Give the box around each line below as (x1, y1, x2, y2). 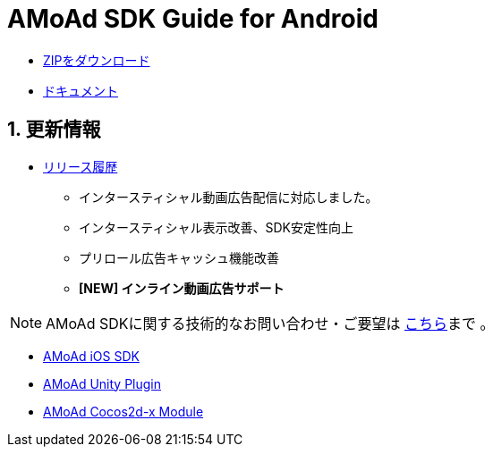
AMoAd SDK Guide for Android (7, 4, 378, 34)
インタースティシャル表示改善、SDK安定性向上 (79, 219, 353, 235)
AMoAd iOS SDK (43, 348, 140, 364)
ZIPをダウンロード (43, 52, 150, 68)
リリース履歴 (43, 158, 118, 174)
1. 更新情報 (7, 118, 101, 141)
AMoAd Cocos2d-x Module (43, 403, 204, 419)
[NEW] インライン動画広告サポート (79, 280, 285, 296)
